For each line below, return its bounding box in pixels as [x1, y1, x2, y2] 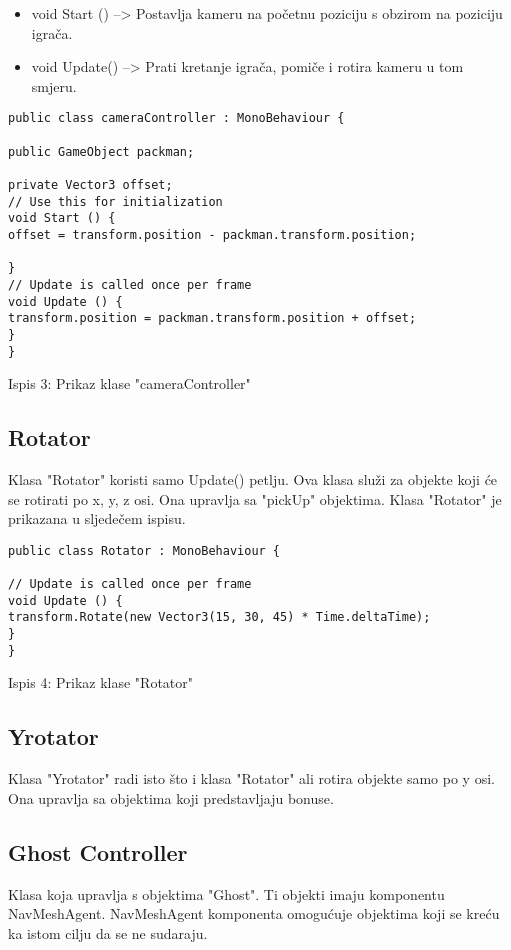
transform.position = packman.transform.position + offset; [8, 311, 417, 326]
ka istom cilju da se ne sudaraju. [8, 922, 208, 943]
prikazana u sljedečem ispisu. [8, 508, 186, 529]
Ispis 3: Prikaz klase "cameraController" [8, 373, 251, 394]
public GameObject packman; [8, 144, 195, 159]
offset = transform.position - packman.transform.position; [8, 227, 417, 242]
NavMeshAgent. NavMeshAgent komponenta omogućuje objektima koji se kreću [8, 903, 500, 924]
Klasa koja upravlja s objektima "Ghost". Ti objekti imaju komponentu [8, 883, 445, 904]
